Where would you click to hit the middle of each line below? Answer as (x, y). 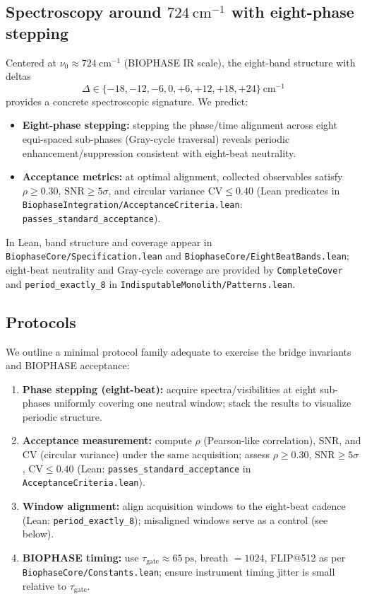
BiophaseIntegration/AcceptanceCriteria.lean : (132, 204)
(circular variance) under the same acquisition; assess (155, 454)
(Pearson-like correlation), (260, 440)
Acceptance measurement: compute (107, 440)
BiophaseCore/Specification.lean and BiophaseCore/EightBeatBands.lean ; (178, 256)
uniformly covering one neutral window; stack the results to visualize (203, 403)
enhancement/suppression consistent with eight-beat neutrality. (159, 152)
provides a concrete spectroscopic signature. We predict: (127, 101)
